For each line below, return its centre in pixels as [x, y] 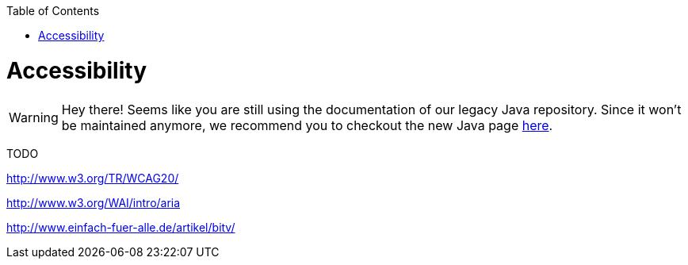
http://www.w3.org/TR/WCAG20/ [93, 178]
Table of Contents [53, 11]
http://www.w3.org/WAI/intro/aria [94, 202]
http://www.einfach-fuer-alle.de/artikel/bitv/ [121, 227]
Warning [34, 117]
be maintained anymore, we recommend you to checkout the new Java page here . [307, 125]
